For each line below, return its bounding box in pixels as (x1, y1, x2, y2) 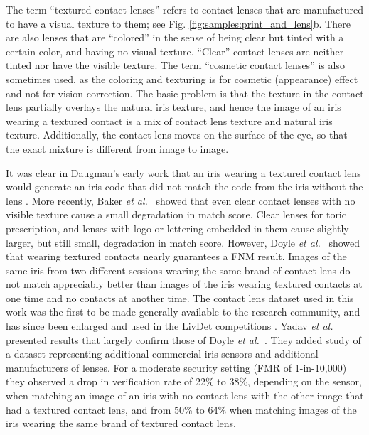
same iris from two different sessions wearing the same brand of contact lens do (6, 262, 351, 277)
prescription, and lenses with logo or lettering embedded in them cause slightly (6, 220, 349, 235)
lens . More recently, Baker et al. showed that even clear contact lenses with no (6, 193, 355, 208)
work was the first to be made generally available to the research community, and (6, 304, 360, 319)
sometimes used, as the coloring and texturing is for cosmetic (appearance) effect (6, 71, 358, 86)
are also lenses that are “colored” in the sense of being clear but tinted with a (6, 30, 344, 45)
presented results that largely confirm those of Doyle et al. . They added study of (6, 332, 361, 347)
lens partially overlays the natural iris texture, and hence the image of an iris (6, 100, 341, 114)
